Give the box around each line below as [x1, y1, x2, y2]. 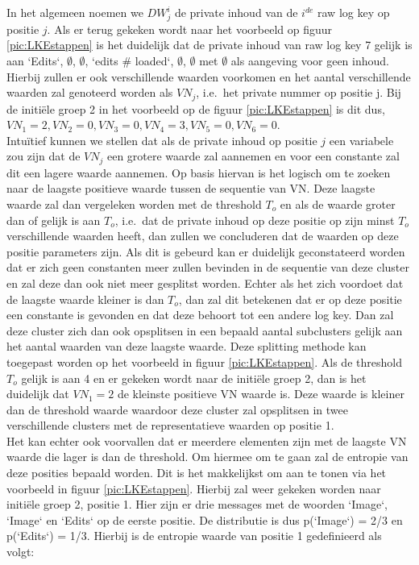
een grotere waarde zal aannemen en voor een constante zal [106, 147, 400, 164]
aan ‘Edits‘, [6, 52, 64, 69]
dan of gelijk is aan [6, 211, 101, 228]
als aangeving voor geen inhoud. [230, 52, 389, 69]
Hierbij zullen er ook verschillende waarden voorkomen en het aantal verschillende [6, 68, 411, 85]
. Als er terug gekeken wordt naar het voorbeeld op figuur [47, 20, 333, 37]
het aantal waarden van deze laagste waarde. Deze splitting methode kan [6, 338, 367, 355]
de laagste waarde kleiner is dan [6, 290, 164, 307]
